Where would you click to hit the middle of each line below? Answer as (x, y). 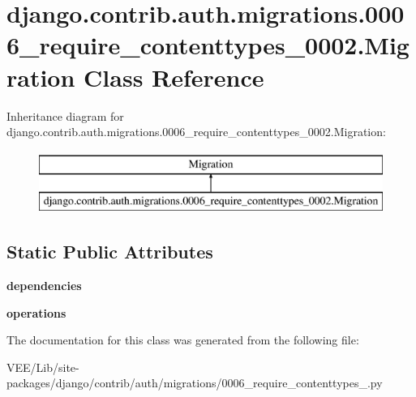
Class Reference (174, 77)
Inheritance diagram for (65, 115)
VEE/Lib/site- (43, 367)
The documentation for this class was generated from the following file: (183, 340)
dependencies (44, 286)
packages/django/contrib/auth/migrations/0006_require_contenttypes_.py (195, 383)
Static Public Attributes (110, 252)
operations (36, 312)
